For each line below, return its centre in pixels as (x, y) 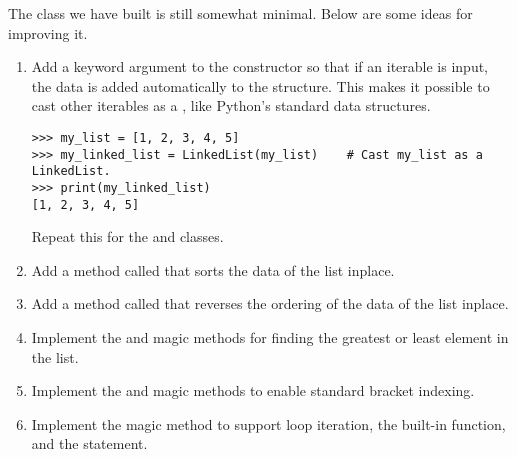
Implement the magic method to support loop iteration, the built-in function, (268, 423)
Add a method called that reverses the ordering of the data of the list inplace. (270, 303)
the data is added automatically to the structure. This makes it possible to (260, 85)
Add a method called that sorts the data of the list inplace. (213, 269)
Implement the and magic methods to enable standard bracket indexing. (253, 390)
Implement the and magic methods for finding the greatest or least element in (270, 337)
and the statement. (89, 443)
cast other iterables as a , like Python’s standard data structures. (231, 105)
